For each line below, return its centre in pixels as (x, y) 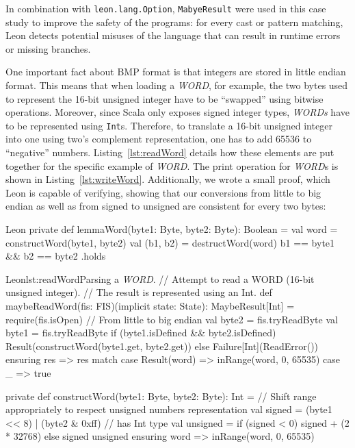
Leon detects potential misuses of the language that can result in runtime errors (173, 35)
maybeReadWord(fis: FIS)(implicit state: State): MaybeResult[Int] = (150, 306)
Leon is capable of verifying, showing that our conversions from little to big (163, 192)
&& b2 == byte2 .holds (56, 256)
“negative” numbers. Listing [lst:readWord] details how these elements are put (170, 152)
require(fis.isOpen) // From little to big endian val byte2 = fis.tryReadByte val (172, 319)
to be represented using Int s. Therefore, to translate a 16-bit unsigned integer (169, 125)
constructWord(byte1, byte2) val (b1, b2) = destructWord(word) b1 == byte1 (170, 242)
